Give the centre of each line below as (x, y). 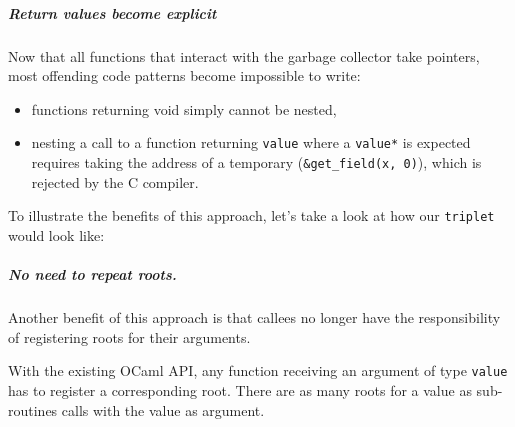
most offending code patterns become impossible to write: (184, 75)
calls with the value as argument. (163, 409)
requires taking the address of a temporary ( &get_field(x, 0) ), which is (256, 162)
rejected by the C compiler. (115, 181)
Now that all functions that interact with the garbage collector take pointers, (244, 55)
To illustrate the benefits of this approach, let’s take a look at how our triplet (251, 215)
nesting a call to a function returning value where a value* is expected (251, 142)
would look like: (56, 234)
